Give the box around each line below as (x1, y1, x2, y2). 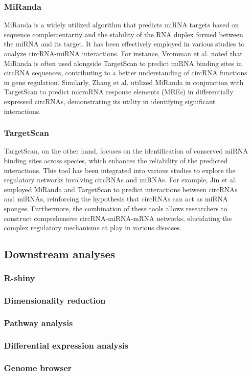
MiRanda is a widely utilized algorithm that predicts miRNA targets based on (4, 20, 239, 30)
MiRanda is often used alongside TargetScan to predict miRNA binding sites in (4, 58, 242, 68)
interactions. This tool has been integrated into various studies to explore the (4, 165, 236, 175)
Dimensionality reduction (4, 294, 106, 307)
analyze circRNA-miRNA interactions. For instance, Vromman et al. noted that (4, 48, 243, 58)
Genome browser (4, 361, 72, 374)
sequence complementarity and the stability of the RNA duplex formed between (4, 29, 243, 39)
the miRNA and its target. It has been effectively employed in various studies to (4, 39, 245, 49)
